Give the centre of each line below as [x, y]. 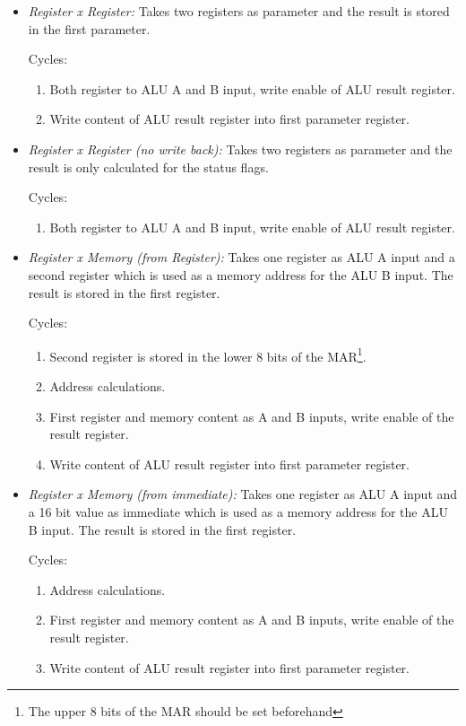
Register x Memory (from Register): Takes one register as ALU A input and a [242, 257]
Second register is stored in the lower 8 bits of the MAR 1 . [208, 354]
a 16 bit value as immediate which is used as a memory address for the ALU [238, 511]
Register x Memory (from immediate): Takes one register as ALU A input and [243, 494]
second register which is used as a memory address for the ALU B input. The [241, 274]
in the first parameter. [89, 28]
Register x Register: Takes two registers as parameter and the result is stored [239, 11]
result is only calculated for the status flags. [148, 166]
